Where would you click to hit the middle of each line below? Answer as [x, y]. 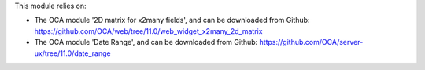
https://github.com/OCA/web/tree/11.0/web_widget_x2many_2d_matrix [148, 31]
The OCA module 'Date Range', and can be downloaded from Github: [146, 42]
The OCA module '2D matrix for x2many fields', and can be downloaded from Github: [172, 20]
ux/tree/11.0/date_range [72, 53]
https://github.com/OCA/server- [311, 42]
